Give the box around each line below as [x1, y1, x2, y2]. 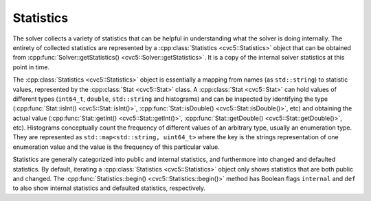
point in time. [12, 62, 50, 71]
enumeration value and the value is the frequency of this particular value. [12, 143, 220, 151]
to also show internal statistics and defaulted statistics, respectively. [12, 184, 206, 192]
